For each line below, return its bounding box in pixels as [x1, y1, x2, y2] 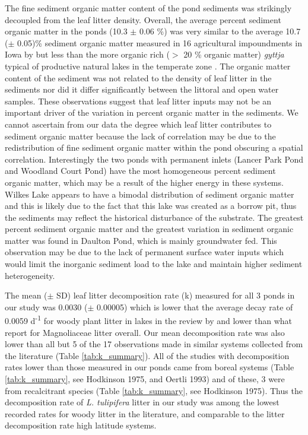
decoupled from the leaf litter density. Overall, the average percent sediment [5, 13, 281, 26]
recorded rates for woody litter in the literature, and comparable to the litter [5, 407, 285, 420]
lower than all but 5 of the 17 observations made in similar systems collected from [5, 338, 303, 350]
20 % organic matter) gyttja [183, 48, 284, 61]
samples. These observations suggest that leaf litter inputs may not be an [5, 94, 272, 107]
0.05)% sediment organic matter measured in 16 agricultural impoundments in [17, 36, 302, 49]
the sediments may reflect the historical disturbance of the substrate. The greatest [5, 211, 304, 223]
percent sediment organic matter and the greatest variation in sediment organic [5, 223, 294, 235]
